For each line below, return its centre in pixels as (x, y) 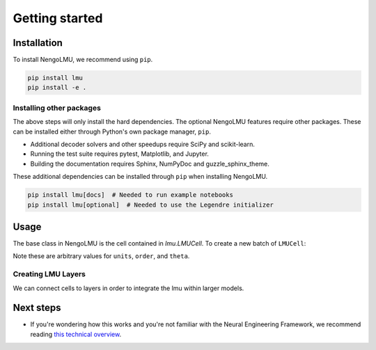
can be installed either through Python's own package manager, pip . (112, 132)
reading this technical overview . (76, 334)
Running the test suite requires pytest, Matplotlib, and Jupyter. (119, 154)
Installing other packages (57, 108)
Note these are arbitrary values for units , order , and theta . (101, 256)
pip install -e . (57, 88)
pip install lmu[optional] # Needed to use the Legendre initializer (151, 205)
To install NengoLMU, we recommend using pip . (83, 60)
